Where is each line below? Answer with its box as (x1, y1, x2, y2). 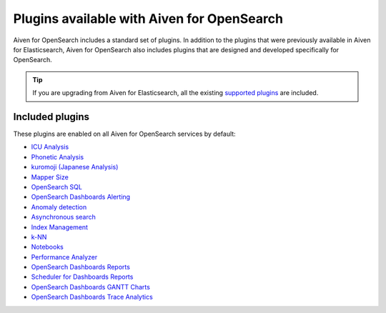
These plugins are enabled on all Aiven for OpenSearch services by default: (13, 129, 236, 139)
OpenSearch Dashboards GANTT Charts (31, 282, 150, 291)
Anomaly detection (31, 202, 87, 211)
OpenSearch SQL (31, 182, 82, 191)
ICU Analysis (31, 143, 69, 151)
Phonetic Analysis (31, 152, 84, 161)
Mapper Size (31, 172, 69, 182)
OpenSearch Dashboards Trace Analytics (31, 293, 153, 302)
